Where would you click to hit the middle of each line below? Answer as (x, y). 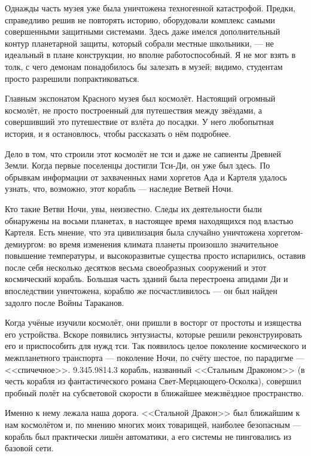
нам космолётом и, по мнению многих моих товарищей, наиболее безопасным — (153, 424)
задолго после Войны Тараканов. (65, 302)
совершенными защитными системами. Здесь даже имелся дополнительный (143, 31)
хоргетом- (286, 232)
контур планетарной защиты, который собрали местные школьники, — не (139, 43)
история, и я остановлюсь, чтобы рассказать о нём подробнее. (118, 133)
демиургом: (25, 244)
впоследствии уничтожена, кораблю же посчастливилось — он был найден (141, 291)
